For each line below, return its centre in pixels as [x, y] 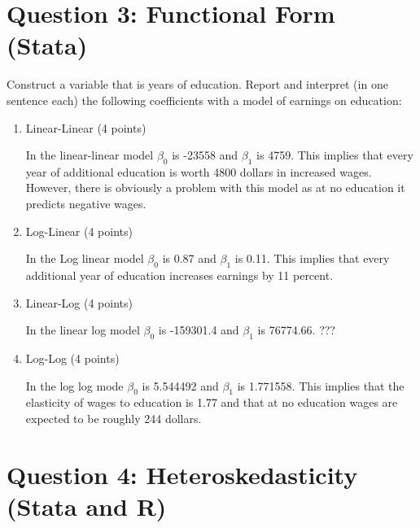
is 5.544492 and [180, 385]
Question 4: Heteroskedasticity [182, 474]
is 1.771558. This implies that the [321, 385]
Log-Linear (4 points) [79, 231]
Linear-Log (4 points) [79, 302]
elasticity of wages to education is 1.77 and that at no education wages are [212, 402]
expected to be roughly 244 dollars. [114, 419]
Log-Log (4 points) [72, 358]
